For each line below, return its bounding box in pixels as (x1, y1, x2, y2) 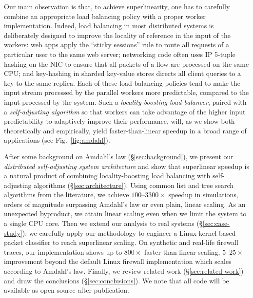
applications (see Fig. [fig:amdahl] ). (4, 135, 110, 145)
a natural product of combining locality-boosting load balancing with (4, 170, 211, 181)
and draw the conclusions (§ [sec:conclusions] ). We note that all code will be (4, 275, 229, 285)
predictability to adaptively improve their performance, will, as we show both (4, 116, 235, 126)
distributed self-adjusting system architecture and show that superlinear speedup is (4, 161, 249, 171)
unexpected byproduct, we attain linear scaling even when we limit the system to (4, 208, 247, 219)
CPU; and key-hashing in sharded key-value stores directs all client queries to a (4, 68, 241, 78)
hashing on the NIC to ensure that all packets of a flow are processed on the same (4, 58, 249, 69)
